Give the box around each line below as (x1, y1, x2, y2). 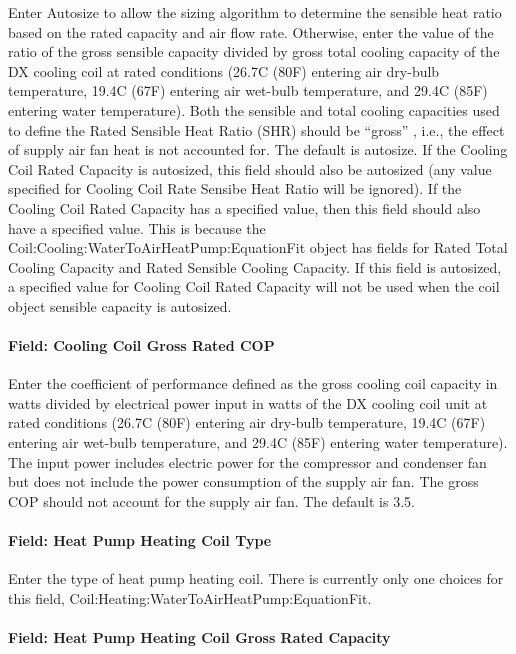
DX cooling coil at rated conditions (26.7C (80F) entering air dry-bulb (8, 60, 440, 81)
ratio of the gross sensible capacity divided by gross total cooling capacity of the (8, 41, 500, 62)
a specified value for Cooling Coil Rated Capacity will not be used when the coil (8, 276, 500, 297)
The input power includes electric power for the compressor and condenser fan (8, 451, 487, 472)
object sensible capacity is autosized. (8, 295, 232, 316)
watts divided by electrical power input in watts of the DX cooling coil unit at (8, 392, 488, 413)
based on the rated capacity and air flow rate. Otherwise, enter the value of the (8, 21, 494, 42)
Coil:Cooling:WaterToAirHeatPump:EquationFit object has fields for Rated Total (8, 237, 508, 258)
